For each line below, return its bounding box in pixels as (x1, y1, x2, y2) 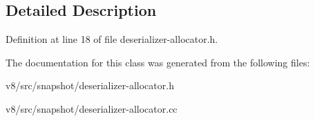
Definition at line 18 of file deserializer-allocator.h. (6, 32, 218, 46)
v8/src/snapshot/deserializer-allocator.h (6, 78, 174, 93)
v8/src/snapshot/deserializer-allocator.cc (6, 101, 178, 115)
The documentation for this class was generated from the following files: (6, 55, 310, 69)
